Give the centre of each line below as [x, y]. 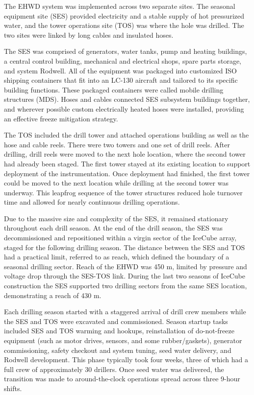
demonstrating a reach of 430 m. [53, 295]
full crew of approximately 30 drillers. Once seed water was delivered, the [114, 369]
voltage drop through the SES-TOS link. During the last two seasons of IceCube [125, 276]
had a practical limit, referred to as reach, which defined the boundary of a [117, 257]
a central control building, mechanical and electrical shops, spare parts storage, [123, 60]
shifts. [13, 388]
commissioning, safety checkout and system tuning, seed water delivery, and [118, 350]
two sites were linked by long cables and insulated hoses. [89, 35]
